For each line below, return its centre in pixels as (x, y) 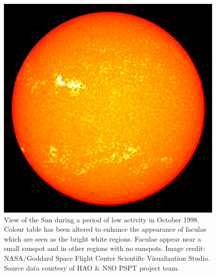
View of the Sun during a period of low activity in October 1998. (102, 219)
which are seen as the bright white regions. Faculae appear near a (103, 238)
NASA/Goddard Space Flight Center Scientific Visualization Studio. (107, 258)
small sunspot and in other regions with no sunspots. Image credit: (105, 248)
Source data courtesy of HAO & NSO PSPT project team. (92, 267)
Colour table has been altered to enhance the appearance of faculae (105, 229)
